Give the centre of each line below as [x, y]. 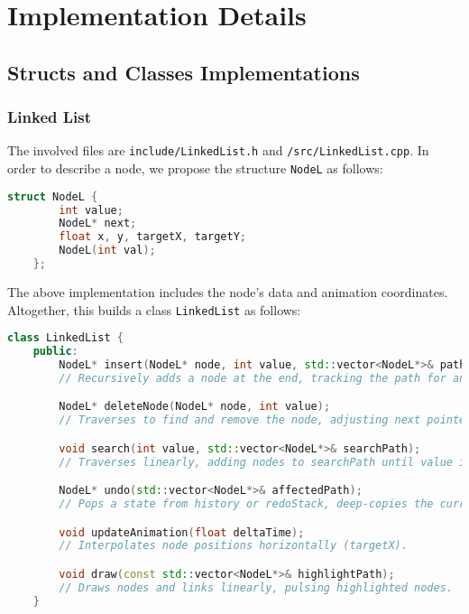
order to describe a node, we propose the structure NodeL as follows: [195, 168]
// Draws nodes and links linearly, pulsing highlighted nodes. [256, 587]
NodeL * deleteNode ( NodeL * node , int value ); [195, 407]
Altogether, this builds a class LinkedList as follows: [154, 309]
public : [55, 352]
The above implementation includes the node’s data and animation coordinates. [228, 291]
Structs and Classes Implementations [184, 72]
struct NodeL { [53, 196]
